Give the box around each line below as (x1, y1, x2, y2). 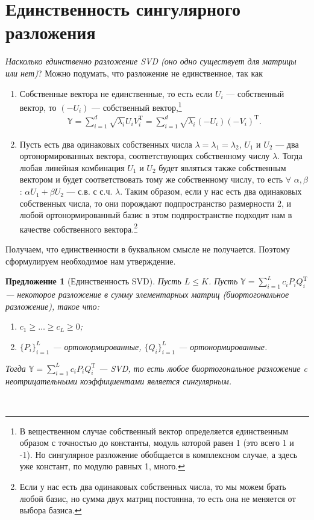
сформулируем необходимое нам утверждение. (5, 254, 176, 267)
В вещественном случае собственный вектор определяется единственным (19, 424, 289, 437)
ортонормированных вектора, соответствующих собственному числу (19, 149, 270, 162)
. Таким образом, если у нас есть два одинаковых (120, 185, 302, 198)
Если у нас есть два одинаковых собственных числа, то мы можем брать (19, 480, 286, 492)
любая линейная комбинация (19, 161, 125, 174)
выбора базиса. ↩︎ (19, 504, 82, 516)
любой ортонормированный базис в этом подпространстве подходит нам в (19, 208, 292, 221)
